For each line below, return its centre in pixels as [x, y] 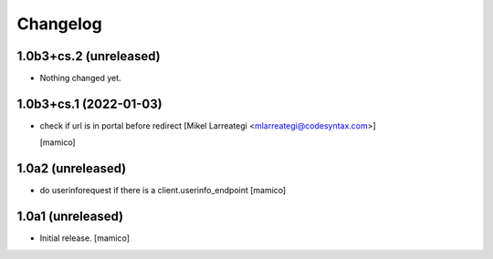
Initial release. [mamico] [85, 238]
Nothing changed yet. [81, 78]
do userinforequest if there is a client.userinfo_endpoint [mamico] [163, 191]
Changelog [59, 24]
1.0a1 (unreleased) [70, 217]
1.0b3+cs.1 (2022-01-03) [90, 104]
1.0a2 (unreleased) [72, 169]
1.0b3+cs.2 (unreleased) [89, 56]
